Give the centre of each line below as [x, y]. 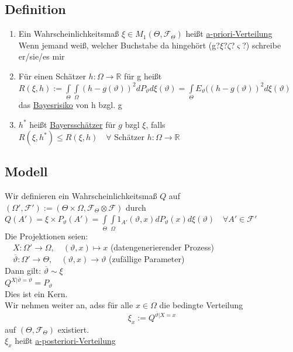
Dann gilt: [23, 270]
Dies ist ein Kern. [36, 293]
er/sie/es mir [42, 56]
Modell [26, 171]
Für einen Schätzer [52, 76]
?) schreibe [262, 45]
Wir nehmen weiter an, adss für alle [69, 305]
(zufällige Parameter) [147, 259]
